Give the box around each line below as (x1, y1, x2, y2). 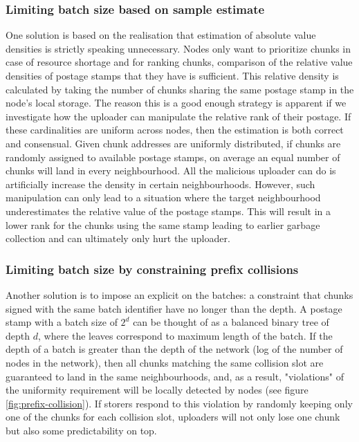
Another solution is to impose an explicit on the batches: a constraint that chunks (6, 287, 353, 302)
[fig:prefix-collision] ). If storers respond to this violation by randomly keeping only (6, 396, 353, 410)
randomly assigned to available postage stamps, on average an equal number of (6, 149, 340, 164)
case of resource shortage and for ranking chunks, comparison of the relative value (6, 55, 353, 69)
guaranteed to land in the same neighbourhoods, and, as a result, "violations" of (6, 369, 344, 383)
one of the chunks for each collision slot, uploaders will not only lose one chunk (6, 409, 340, 424)
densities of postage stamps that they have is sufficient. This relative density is (6, 68, 339, 82)
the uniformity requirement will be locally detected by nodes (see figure (6, 383, 309, 397)
